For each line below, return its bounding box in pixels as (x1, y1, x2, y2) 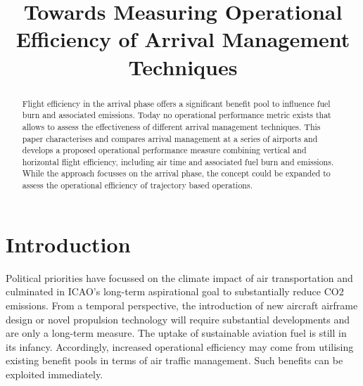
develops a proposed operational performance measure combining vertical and (22, 144, 307, 156)
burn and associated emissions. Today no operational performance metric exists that (22, 109, 331, 121)
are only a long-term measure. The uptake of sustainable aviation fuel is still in (6, 326, 347, 340)
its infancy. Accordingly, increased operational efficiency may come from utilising (6, 339, 354, 354)
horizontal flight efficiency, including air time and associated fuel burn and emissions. (22, 155, 334, 167)
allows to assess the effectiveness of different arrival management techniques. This (22, 120, 321, 132)
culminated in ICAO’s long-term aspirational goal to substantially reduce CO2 (6, 284, 344, 299)
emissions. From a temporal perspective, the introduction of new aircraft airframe (6, 297, 358, 312)
